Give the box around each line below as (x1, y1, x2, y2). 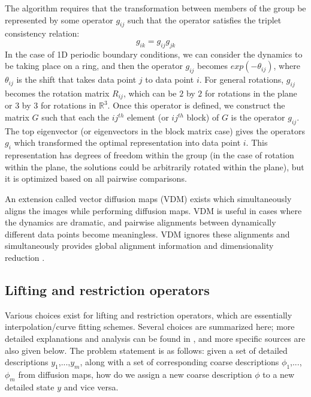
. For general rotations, (199, 73, 284, 86)
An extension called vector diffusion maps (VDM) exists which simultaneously (5, 192, 292, 204)
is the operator (231, 111, 285, 124)
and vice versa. (64, 380, 119, 393)
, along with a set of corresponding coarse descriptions (80, 356, 279, 368)
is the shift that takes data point (16, 73, 137, 86)
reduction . (5, 251, 45, 263)
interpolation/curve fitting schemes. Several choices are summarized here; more (5, 320, 295, 333)
